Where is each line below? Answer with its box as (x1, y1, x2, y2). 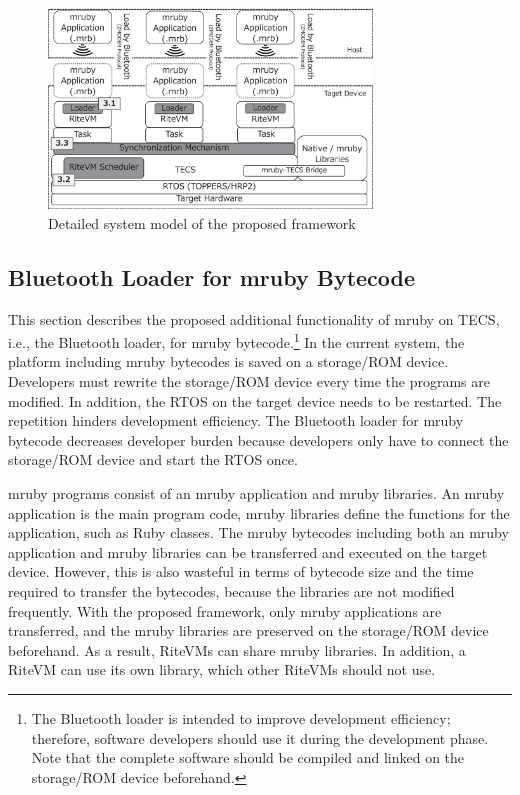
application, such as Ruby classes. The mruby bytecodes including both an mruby (8, 522, 509, 543)
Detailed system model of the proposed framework (48, 212, 356, 233)
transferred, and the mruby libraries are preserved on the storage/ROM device (8, 620, 489, 641)
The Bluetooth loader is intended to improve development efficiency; (31, 707, 451, 728)
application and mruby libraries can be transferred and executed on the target (8, 541, 488, 562)
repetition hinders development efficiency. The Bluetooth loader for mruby (8, 410, 464, 431)
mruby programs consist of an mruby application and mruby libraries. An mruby (8, 483, 505, 504)
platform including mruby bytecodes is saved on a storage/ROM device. (8, 351, 449, 372)
